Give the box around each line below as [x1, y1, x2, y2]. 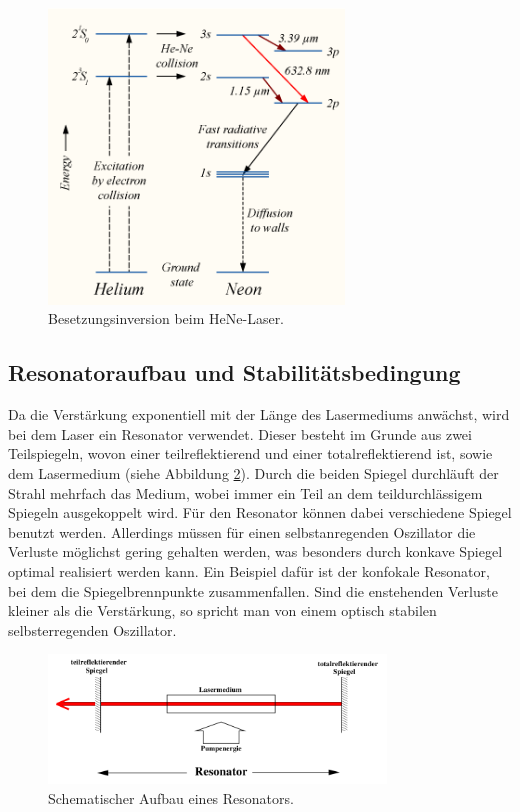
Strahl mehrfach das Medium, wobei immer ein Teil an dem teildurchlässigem [8, 482, 483, 503]
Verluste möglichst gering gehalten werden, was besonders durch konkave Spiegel [8, 541, 503, 562]
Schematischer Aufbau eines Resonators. [48, 787, 294, 808]
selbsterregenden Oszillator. [8, 619, 177, 640]
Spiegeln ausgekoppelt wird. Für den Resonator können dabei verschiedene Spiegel [8, 502, 512, 523]
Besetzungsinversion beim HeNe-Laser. [48, 308, 285, 329]
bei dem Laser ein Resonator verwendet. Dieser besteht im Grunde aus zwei [8, 423, 472, 444]
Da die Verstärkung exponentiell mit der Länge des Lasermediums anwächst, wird [8, 404, 510, 425]
